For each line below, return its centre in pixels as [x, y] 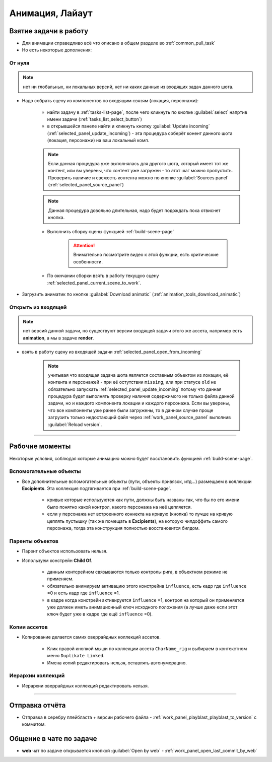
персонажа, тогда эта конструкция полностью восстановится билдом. [123, 528]
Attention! [84, 246]
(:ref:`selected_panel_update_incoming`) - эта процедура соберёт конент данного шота [140, 133]
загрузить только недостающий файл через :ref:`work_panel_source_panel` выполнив [140, 418]
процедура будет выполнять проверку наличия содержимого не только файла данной [141, 396]
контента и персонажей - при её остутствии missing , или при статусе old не [132, 382]
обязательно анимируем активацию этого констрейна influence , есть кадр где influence [147, 586]
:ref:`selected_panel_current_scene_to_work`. [94, 283]
